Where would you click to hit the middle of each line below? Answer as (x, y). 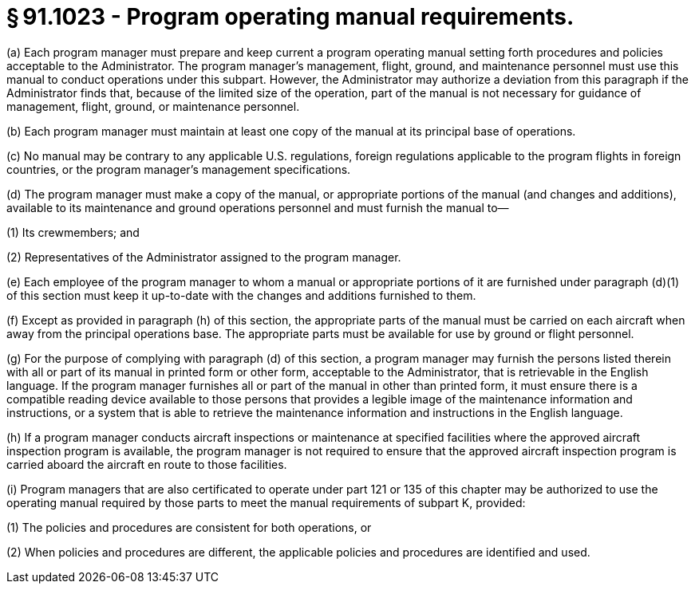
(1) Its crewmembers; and (73, 232)
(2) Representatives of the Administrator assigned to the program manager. (204, 257)
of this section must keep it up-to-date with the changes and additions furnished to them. (241, 295)
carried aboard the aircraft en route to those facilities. (147, 464)
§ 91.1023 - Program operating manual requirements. (290, 17)
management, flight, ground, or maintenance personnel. (153, 106)
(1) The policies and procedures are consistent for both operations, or (189, 527)
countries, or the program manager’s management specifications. (179, 169)
